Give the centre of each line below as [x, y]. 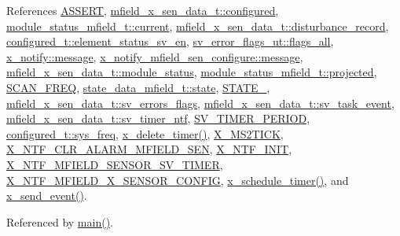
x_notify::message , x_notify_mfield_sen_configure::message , [155, 56]
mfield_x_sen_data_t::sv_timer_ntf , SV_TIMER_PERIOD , [158, 118]
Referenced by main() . [60, 221]
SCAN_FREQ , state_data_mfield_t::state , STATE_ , [138, 87]
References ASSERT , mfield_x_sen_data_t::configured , [143, 10]
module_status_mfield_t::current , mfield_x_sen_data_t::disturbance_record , [198, 26]
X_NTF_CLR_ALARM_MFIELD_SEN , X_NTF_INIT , [149, 149]
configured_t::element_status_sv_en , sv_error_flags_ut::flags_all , [170, 41]
